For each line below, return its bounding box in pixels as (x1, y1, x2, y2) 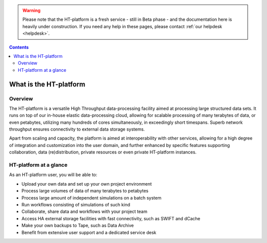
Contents (9, 44, 29, 50)
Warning (22, 7, 41, 13)
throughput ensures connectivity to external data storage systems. (9, 126, 145, 132)
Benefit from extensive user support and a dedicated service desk (21, 229, 157, 235)
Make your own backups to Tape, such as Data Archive (21, 223, 134, 229)
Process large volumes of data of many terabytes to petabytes (21, 188, 148, 194)
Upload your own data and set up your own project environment (21, 181, 152, 187)
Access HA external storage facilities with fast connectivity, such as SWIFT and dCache (21, 215, 200, 221)
